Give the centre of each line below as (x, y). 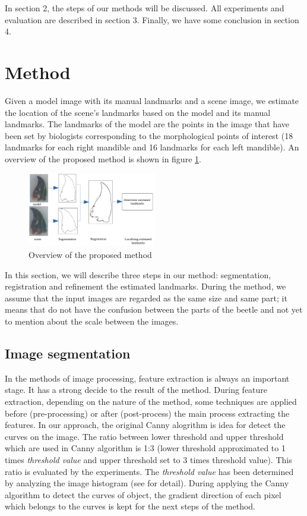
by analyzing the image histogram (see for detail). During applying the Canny (147, 483)
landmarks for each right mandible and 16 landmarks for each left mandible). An (152, 147)
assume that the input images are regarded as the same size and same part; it (146, 298)
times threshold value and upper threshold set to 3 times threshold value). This (148, 459)
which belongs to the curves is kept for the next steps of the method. (130, 506)
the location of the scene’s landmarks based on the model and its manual (138, 112)
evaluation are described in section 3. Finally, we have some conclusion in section (152, 19)
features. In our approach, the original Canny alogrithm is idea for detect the (145, 425)
